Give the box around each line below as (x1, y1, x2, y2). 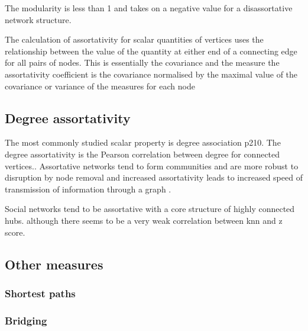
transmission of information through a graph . (5, 182, 171, 195)
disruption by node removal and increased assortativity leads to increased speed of (5, 171, 303, 184)
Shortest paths (5, 285, 76, 300)
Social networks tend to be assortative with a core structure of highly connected (5, 203, 295, 215)
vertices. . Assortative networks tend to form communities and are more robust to (5, 159, 299, 172)
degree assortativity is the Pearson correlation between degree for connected (5, 147, 280, 160)
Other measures (5, 255, 103, 273)
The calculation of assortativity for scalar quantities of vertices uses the (5, 33, 264, 46)
